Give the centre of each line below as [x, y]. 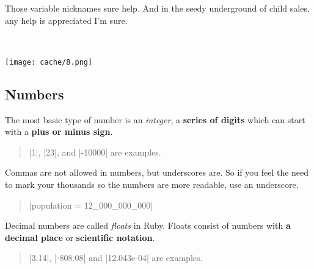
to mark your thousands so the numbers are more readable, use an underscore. [152, 185]
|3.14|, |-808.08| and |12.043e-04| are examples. [116, 258]
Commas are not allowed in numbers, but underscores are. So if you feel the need [157, 172]
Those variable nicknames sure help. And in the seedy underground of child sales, [157, 8]
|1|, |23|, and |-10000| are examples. [95, 152]
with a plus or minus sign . [59, 131]
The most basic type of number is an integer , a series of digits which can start [155, 119]
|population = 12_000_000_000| [91, 205]
